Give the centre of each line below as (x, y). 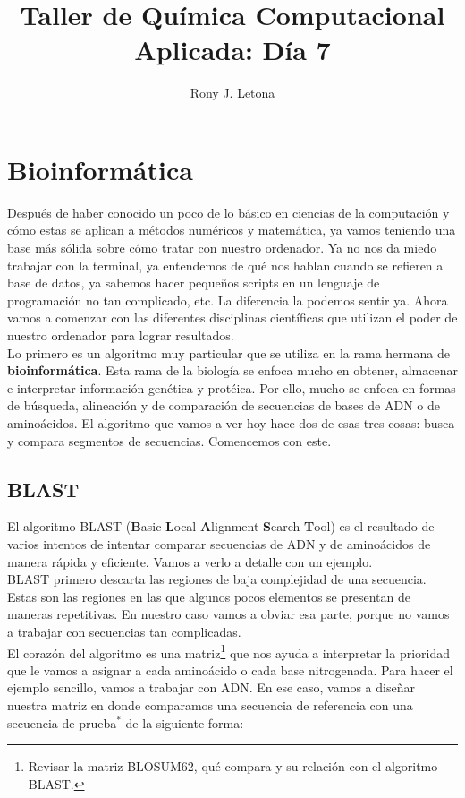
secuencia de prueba (62, 722)
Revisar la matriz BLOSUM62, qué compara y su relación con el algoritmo (233, 766)
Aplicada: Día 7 (232, 50)
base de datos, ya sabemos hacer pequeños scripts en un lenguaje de (194, 283)
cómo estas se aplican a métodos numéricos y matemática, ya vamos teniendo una (232, 230)
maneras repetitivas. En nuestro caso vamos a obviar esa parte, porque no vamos (228, 614)
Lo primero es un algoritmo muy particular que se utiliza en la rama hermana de (228, 352)
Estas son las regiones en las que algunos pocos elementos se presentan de (209, 596)
